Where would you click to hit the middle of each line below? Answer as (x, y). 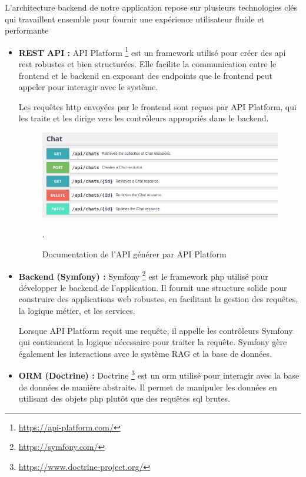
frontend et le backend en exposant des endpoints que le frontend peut (146, 75)
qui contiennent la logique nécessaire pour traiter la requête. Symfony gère (153, 342)
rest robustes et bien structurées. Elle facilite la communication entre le (147, 64)
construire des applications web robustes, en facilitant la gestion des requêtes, (158, 299)
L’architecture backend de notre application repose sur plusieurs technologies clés (151, 7)
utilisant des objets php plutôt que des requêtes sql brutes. (124, 398)
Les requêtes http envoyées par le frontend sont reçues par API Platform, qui (157, 106)
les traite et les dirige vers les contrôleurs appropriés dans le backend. (144, 118)
